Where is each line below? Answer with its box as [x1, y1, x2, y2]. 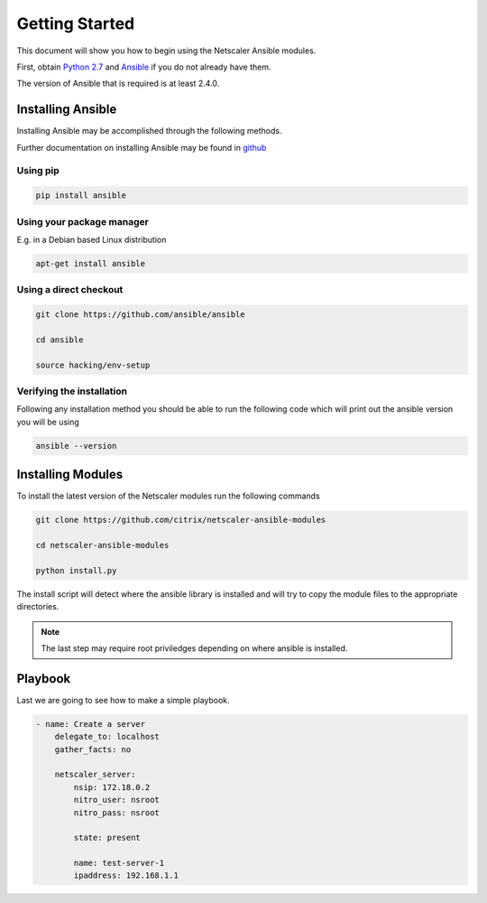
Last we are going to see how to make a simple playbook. [16, 694, 230, 705]
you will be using [16, 416, 80, 427]
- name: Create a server [35, 719, 146, 729]
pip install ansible [35, 191, 126, 200]
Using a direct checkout [16, 284, 124, 296]
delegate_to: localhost [54, 731, 160, 742]
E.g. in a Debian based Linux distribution [16, 234, 167, 245]
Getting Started [16, 14, 135, 33]
